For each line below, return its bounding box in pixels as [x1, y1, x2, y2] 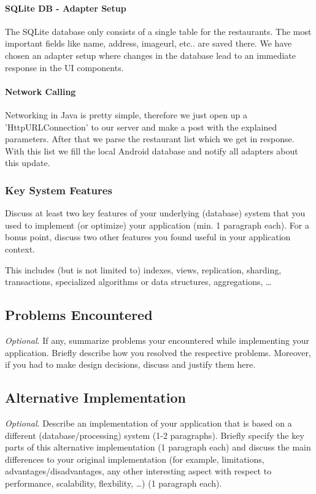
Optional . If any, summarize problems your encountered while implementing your [5, 333, 309, 346]
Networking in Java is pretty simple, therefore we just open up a [5, 108, 247, 121]
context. [5, 242, 35, 255]
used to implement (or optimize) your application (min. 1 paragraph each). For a [5, 218, 309, 231]
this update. [5, 156, 50, 169]
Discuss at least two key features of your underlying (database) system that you [5, 207, 306, 219]
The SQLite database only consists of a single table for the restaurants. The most [5, 25, 312, 37]
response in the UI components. [5, 61, 124, 74]
